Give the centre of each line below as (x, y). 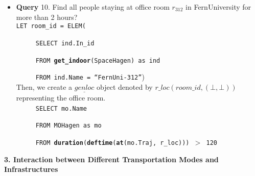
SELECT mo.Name (61, 108)
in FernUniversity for (218, 7)
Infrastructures (31, 169)
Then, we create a (44, 86)
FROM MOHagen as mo (68, 126)
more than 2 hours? (47, 17)
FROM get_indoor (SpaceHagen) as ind (98, 60)
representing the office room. (61, 98)
